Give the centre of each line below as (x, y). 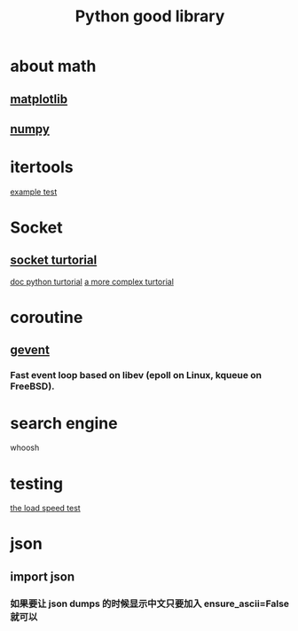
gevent (30, 350)
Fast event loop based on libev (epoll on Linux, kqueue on (136, 375)
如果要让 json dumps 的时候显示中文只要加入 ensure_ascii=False (150, 603)
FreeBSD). (33, 386)
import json (43, 576)
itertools (42, 167)
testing (37, 483)
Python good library (150, 16)
